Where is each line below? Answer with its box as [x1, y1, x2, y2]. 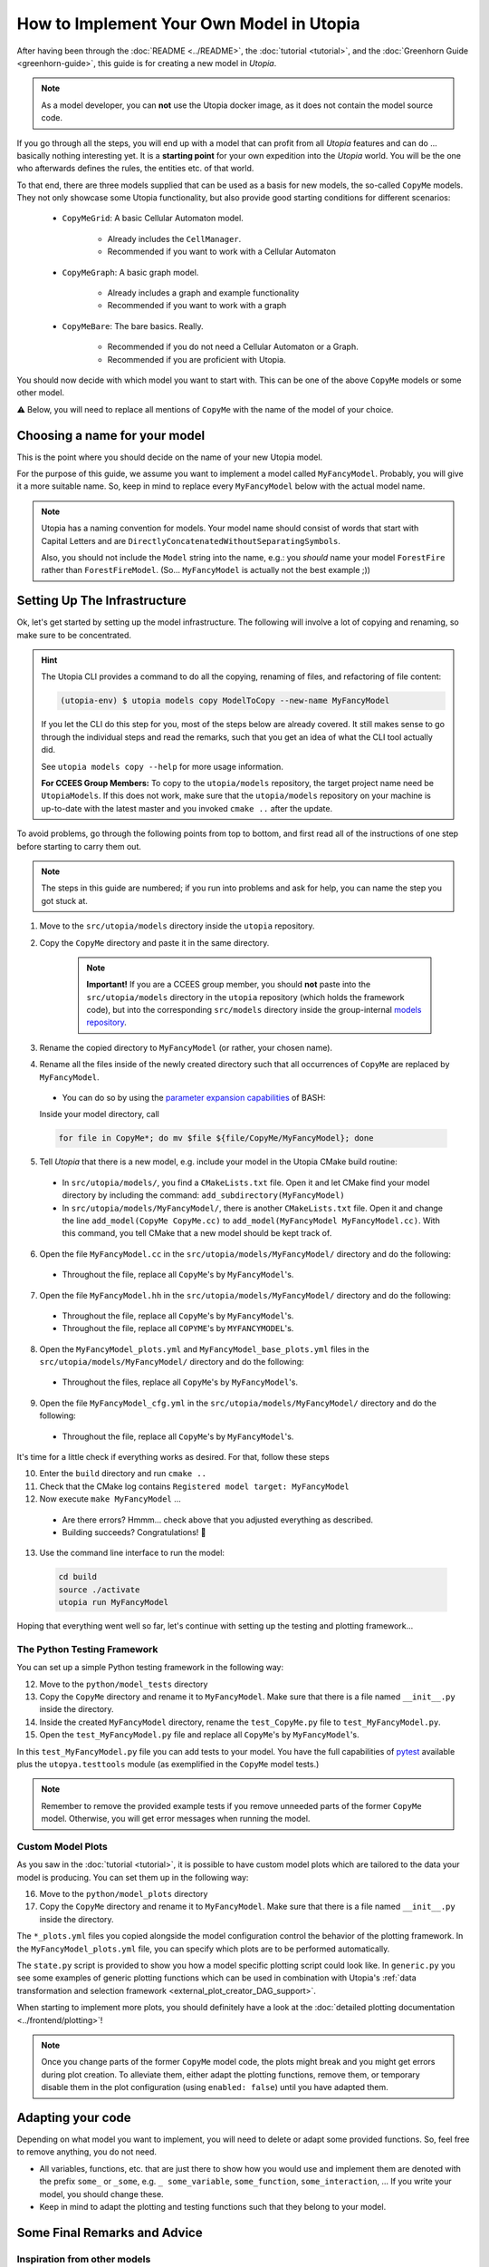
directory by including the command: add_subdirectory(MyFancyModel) [62, 1190, 345, 1201]
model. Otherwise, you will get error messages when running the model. [41, 1814, 311, 1824]
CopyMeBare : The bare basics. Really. [62, 320, 204, 331]
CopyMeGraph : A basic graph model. [62, 267, 199, 277]
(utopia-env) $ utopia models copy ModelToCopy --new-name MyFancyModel [60, 696, 390, 706]
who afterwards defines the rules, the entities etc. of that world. [16, 163, 254, 174]
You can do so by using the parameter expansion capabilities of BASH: [62, 1093, 326, 1104]
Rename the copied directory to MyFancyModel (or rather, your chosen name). [39, 1042, 333, 1053]
